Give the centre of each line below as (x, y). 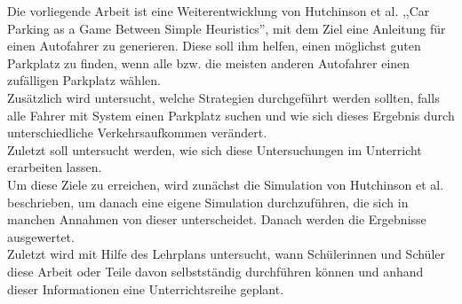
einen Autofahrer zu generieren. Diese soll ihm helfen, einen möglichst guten (214, 46)
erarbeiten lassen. (55, 167)
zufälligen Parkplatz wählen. (84, 80)
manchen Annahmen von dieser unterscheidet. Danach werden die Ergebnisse (217, 219)
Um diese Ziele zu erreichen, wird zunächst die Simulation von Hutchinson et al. (226, 184)
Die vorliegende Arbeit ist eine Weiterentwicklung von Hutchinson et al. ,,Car (219, 11)
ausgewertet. (41, 236)
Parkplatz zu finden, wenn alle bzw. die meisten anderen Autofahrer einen (209, 62)
